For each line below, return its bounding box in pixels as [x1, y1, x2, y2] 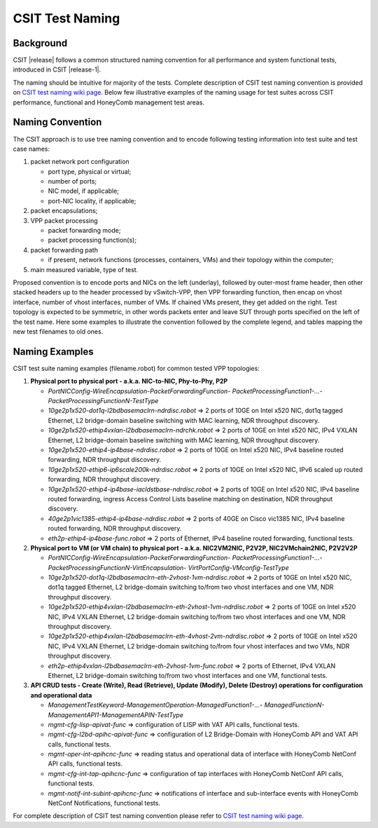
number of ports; [48, 177, 97, 186]
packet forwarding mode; [48, 226, 121, 235]
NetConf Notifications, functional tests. [48, 799, 161, 808]
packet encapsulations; [30, 207, 98, 215]
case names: [13, 144, 50, 153]
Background [13, 37, 68, 49]
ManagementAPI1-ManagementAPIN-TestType [48, 710, 183, 719]
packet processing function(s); [48, 236, 136, 245]
